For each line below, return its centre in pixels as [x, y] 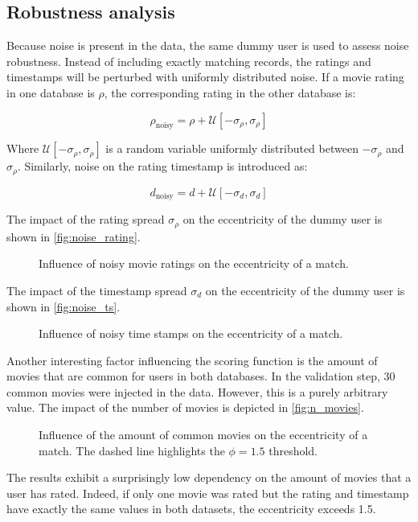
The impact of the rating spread [86, 219]
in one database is [51, 92]
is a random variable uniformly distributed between [232, 148]
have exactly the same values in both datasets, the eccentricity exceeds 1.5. [191, 509]
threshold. [293, 450]
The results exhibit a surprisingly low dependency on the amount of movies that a [209, 477]
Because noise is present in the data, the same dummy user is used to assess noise [208, 45]
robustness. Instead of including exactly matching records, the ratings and [189, 61]
